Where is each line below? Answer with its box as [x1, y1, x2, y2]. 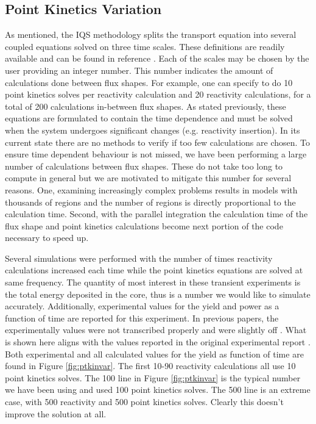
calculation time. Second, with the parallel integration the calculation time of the [5, 207, 308, 220]
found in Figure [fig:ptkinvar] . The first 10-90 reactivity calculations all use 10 [5, 359, 296, 372]
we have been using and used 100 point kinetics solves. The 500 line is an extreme [5, 383, 311, 396]
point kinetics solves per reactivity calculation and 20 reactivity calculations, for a [5, 88, 311, 101]
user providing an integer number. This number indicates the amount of [5, 63, 273, 76]
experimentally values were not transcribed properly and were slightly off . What [5, 323, 307, 336]
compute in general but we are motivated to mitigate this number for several [5, 171, 292, 184]
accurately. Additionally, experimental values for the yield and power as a [5, 300, 279, 312]
